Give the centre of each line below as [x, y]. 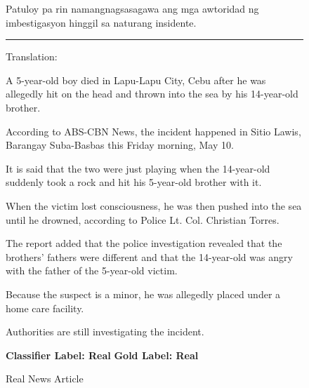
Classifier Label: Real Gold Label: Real [102, 355]
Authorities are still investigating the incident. [105, 332]
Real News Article [45, 379]
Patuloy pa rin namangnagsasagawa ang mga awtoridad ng [132, 8]
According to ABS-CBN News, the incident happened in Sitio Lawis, [153, 131]
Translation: [32, 56]
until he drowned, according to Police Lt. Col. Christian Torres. [143, 219]
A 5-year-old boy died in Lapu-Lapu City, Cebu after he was [136, 80]
